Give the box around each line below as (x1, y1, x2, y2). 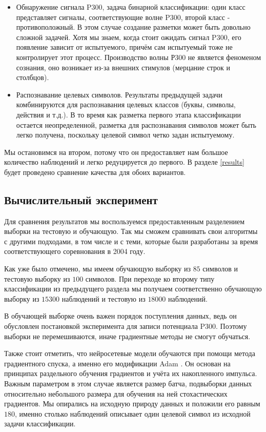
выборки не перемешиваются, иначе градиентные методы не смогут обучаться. (4, 330, 251, 341)
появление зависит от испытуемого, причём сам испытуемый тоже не (16, 42, 233, 52)
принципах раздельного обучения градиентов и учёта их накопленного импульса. (4, 368, 257, 379)
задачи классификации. (4, 418, 76, 429)
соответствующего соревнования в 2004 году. (4, 246, 146, 257)
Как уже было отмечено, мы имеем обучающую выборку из (4, 263, 191, 274)
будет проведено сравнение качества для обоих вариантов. (4, 166, 186, 177)
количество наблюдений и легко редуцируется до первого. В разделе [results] (4, 156, 244, 167)
